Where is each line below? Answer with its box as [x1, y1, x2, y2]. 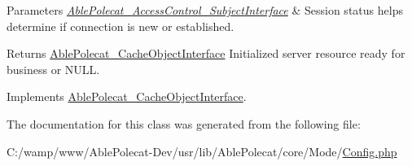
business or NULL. [7, 60, 100, 77]
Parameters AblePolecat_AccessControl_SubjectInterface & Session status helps [7, 2, 403, 18]
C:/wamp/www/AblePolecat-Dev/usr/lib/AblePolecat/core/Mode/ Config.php [7, 142, 397, 159]
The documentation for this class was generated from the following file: [7, 115, 361, 132]
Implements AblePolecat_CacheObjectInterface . [7, 88, 247, 105]
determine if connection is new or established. [7, 17, 234, 34]
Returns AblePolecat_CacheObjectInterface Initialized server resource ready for [7, 45, 405, 62]
